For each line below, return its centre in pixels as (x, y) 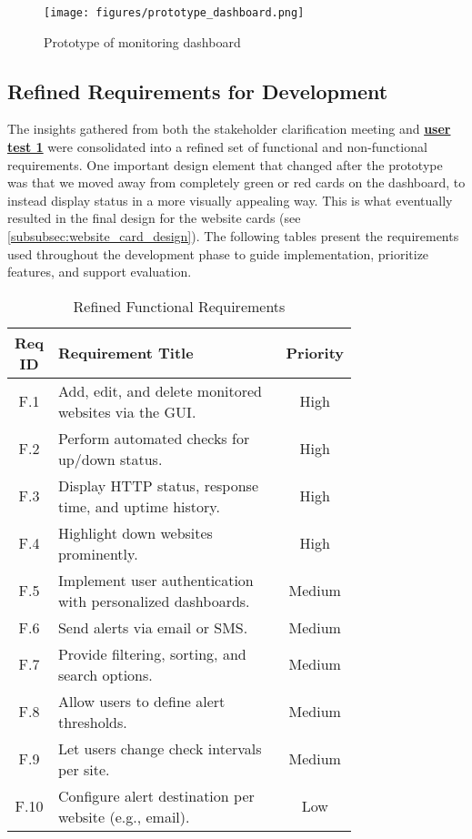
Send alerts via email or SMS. (153, 627)
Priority (315, 353)
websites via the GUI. (127, 411)
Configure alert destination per (156, 795)
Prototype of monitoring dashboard (142, 41)
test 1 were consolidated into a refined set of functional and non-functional (217, 147)
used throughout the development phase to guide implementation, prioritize (218, 253)
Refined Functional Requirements (179, 306)
